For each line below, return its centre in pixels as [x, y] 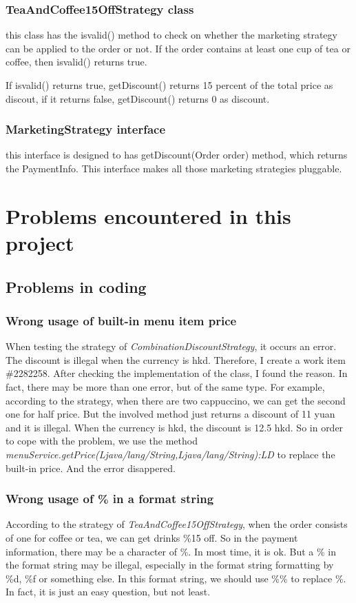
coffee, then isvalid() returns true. [76, 62]
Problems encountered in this [148, 215]
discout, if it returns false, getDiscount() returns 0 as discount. [138, 98]
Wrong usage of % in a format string [110, 499]
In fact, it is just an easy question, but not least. [108, 592]
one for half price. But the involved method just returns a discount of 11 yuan [170, 414]
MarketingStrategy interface [86, 129]
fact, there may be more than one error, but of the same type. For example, [165, 386]
